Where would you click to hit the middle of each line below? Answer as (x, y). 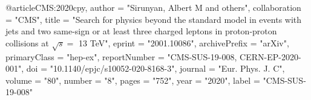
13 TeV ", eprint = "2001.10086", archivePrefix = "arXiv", (184, 42)
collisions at (27, 42)
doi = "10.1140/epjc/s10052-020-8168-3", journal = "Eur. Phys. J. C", (155, 68)
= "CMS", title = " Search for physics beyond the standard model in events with (154, 19)
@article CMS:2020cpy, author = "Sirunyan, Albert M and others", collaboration (153, 7)
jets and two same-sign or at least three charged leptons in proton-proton (141, 31)
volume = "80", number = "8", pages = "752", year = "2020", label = (133, 80)
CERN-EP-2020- (270, 56)
